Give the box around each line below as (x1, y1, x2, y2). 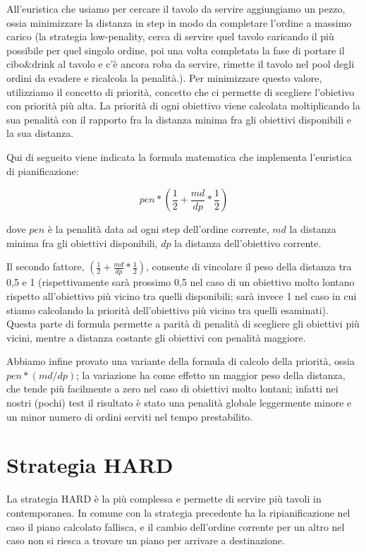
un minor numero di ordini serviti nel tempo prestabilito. (6, 409, 253, 424)
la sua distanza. (6, 126, 74, 140)
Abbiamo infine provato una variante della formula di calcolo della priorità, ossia (6, 354, 355, 368)
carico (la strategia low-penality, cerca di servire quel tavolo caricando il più (6, 29, 334, 44)
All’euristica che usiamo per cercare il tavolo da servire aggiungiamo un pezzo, (6, 1, 346, 16)
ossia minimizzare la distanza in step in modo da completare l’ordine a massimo (6, 15, 352, 30)
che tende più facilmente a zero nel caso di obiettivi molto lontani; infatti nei (6, 381, 338, 396)
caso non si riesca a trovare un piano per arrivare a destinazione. (6, 533, 285, 548)
